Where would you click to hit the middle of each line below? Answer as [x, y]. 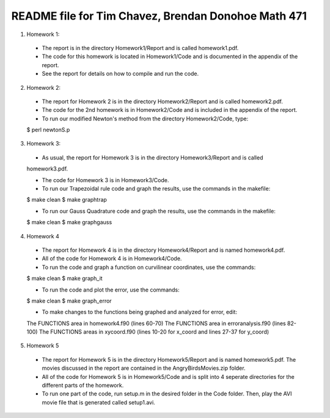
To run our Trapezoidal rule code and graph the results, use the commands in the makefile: [156, 189]
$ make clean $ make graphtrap [67, 200]
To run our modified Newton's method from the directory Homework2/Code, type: [145, 119]
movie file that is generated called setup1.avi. [98, 402]
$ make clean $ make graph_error [69, 301]
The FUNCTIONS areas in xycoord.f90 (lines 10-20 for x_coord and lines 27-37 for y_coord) [154, 332]
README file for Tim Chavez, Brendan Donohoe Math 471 [159, 16]
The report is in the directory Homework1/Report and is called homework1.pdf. [140, 48]
